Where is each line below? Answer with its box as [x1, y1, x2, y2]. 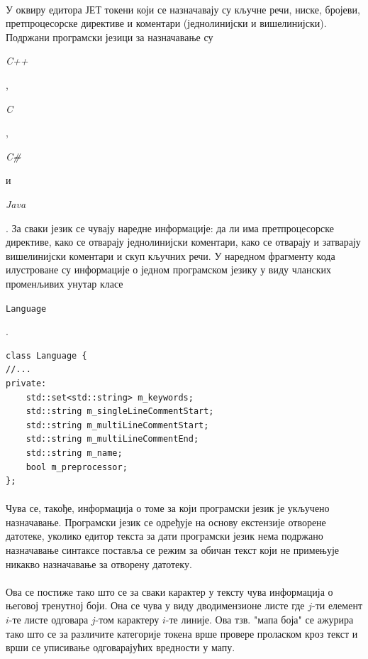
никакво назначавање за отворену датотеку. [6, 556, 192, 571]
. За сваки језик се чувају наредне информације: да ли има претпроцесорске [6, 220, 334, 235]
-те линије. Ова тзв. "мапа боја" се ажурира [165, 612, 354, 627]
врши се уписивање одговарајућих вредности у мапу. [6, 640, 235, 655]
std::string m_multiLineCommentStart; [26, 420, 209, 430]
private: [6, 378, 47, 388]
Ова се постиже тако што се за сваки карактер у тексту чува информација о [6, 584, 333, 599]
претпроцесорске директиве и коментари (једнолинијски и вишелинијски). [6, 16, 327, 31]
